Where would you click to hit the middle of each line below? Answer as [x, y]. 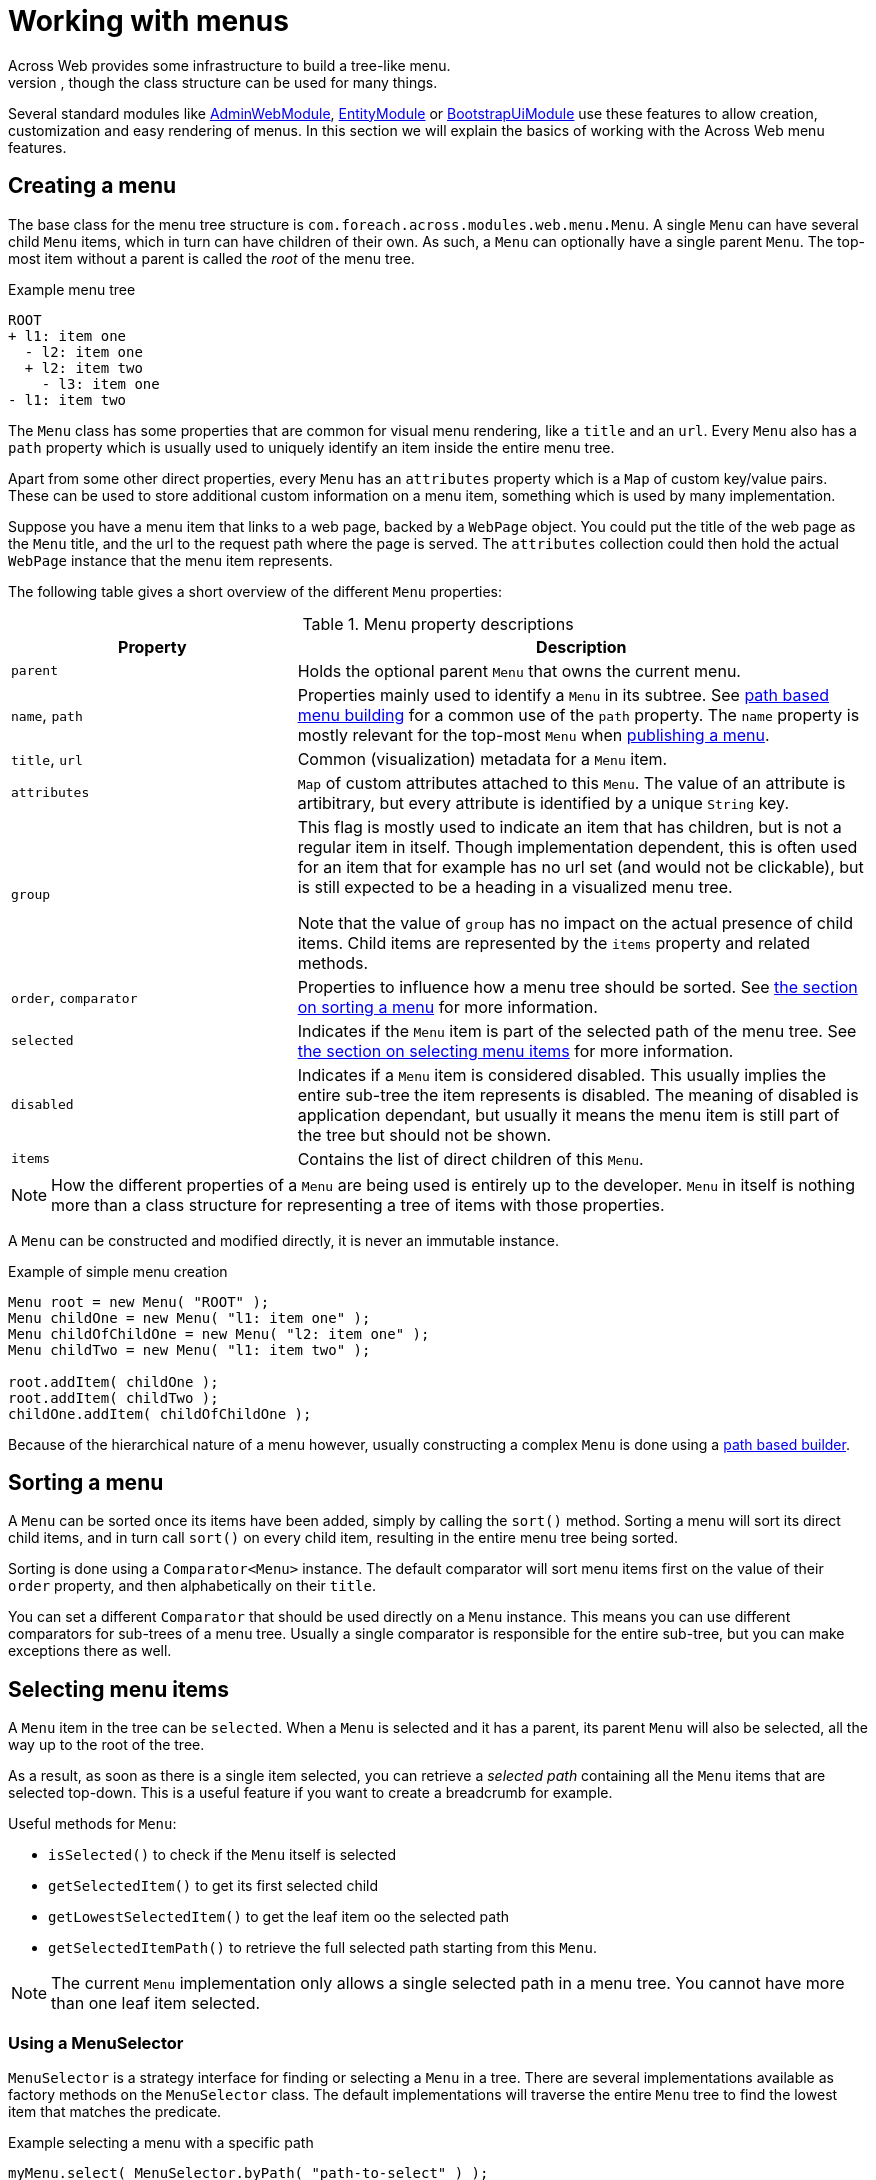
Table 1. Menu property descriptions [438, 623]
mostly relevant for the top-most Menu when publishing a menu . [533, 734]
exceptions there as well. [90, 1651]
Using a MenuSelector [96, 2042]
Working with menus [148, 21]
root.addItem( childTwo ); [113, 1397]
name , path [47, 714]
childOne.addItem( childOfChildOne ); [160, 1413]
